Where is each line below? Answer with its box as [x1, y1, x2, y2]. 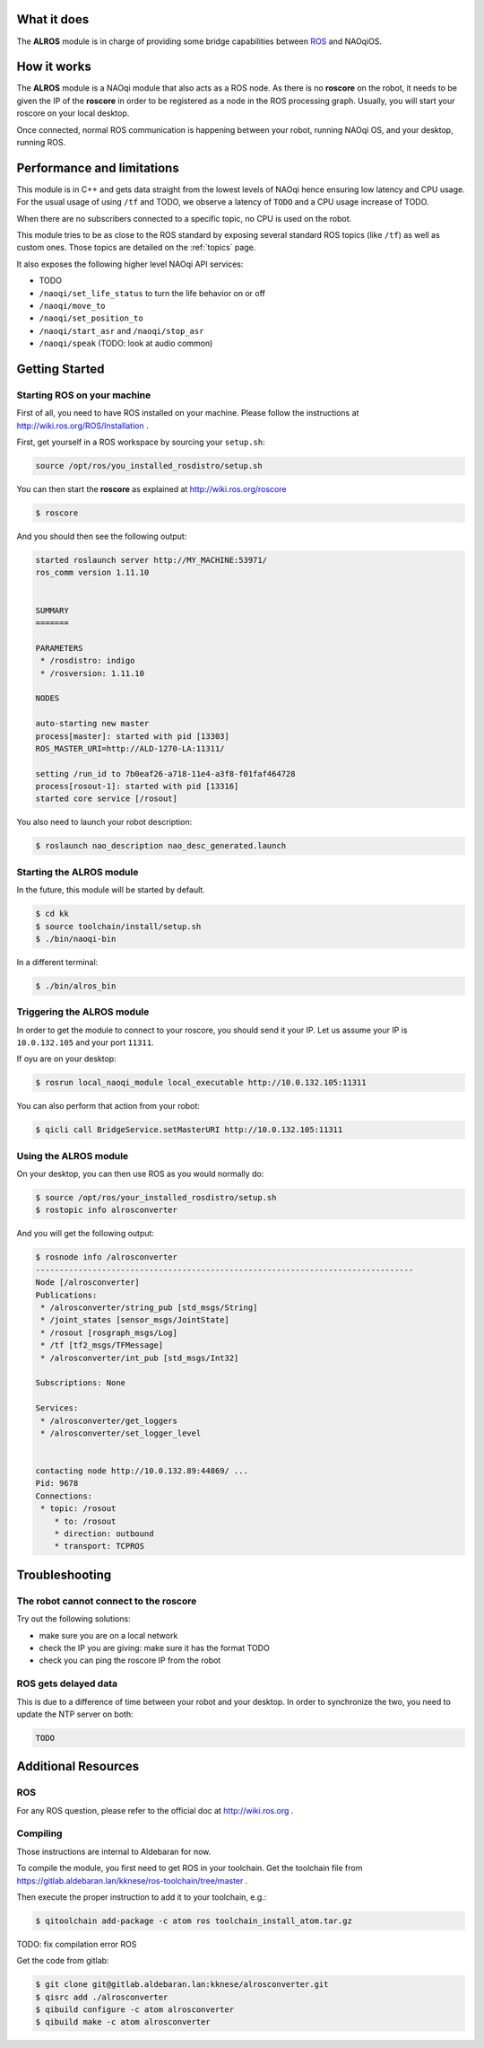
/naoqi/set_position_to [39, 313, 143, 323]
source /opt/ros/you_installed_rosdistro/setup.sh [35, 461, 264, 471]
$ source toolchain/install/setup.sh [35, 921, 202, 931]
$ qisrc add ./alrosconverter [35, 1991, 169, 2002]
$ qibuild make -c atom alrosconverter [35, 2017, 211, 2027]
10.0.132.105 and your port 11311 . [16, 1037, 154, 1048]
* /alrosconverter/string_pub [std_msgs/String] [40, 1303, 258, 1313]
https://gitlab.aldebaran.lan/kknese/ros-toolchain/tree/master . [16, 1875, 248, 1885]
